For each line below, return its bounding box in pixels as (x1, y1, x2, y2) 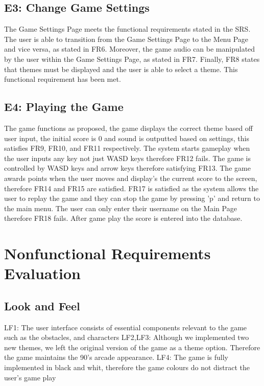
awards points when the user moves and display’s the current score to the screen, (4, 172, 257, 183)
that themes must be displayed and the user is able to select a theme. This (4, 63, 238, 74)
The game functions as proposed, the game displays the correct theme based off (4, 122, 253, 133)
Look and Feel (4, 298, 80, 313)
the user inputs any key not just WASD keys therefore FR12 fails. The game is (4, 152, 251, 163)
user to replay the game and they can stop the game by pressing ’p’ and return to (4, 193, 260, 203)
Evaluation (4, 263, 81, 284)
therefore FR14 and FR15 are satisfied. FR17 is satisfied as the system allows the (4, 183, 259, 193)
